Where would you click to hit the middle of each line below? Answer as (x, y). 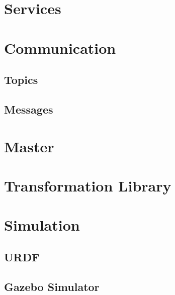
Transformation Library (88, 185)
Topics (21, 80)
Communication (60, 47)
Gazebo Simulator (52, 286)
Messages (29, 109)
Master (29, 146)
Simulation (42, 225)
